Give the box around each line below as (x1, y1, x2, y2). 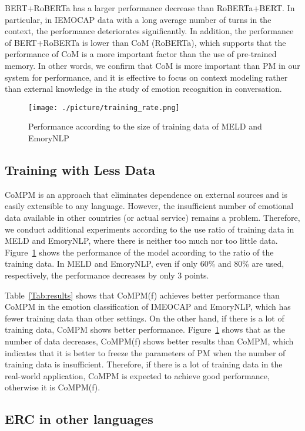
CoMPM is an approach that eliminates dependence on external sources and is (5, 188, 287, 200)
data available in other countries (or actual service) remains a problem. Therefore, (5, 211, 300, 223)
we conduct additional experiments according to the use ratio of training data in (5, 223, 294, 235)
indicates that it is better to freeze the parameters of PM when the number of (5, 346, 286, 359)
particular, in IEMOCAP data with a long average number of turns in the (5, 13, 272, 25)
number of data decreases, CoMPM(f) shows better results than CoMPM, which (5, 334, 294, 347)
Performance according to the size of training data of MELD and (28, 120, 262, 132)
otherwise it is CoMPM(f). (5, 381, 100, 393)
